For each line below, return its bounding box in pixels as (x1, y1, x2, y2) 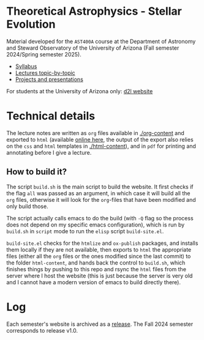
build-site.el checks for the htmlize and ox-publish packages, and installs (6, 239, 198, 247)
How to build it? (6, 167, 67, 177)
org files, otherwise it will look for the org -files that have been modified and (6, 196, 196, 203)
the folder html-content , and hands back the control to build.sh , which (6, 259, 186, 266)
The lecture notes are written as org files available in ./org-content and (6, 129, 185, 136)
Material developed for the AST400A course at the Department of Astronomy (6, 37, 196, 45)
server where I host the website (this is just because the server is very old (6, 272, 193, 279)
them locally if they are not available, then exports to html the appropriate (6, 245, 192, 253)
